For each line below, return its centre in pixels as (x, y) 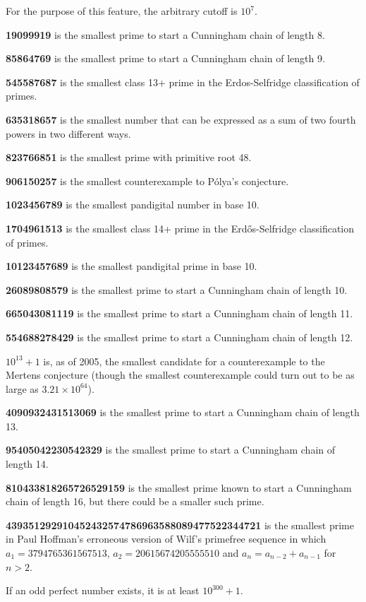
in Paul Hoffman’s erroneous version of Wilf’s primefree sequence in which (166, 539)
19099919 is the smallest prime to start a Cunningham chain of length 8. (165, 34)
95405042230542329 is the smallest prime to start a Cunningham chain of (171, 450)
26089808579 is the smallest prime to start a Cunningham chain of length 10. (177, 289)
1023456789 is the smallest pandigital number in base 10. (133, 205)
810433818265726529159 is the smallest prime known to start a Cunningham (179, 487)
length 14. (27, 464)
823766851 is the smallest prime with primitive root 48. (129, 157)
